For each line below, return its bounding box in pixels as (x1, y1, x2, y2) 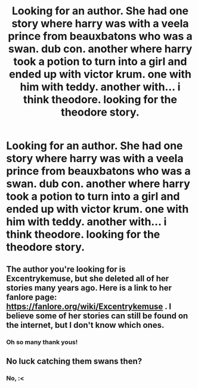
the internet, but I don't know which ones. (6, 320, 165, 330)
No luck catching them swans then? (6, 356, 142, 366)
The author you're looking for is (6, 264, 126, 274)
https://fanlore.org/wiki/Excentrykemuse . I (6, 301, 172, 311)
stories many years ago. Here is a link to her (6, 283, 172, 293)
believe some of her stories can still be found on (6, 311, 188, 321)
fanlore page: (6, 292, 57, 302)
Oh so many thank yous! (6, 338, 78, 346)
